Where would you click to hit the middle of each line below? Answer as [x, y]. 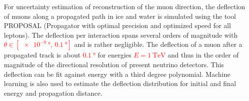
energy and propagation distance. [53, 93]
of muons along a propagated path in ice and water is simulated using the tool [120, 16]
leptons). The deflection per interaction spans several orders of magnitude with [121, 35]
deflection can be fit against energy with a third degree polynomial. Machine [117, 74]
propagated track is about [42, 55]
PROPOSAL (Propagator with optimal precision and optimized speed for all [117, 25]
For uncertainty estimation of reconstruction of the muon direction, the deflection [125, 6]
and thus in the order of [203, 55]
